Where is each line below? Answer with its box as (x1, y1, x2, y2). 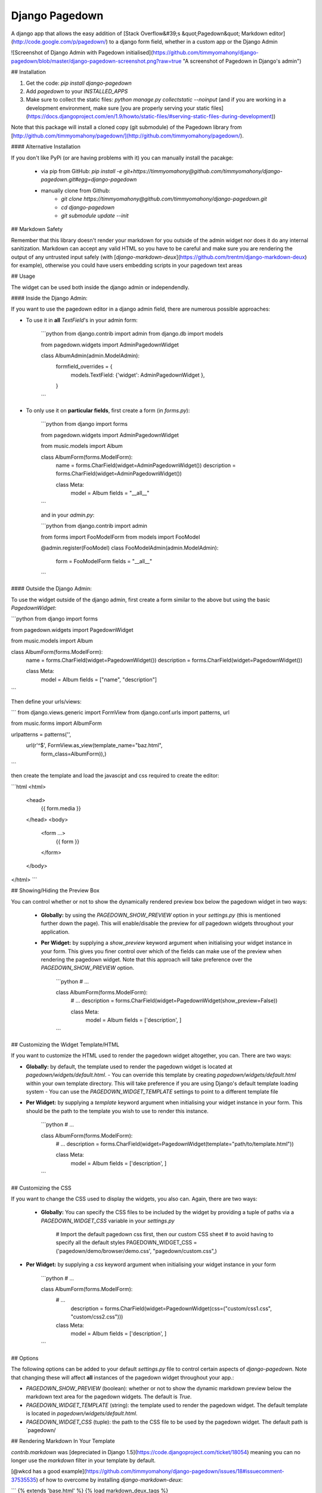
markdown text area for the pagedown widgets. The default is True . (26, 1393, 192, 1400)
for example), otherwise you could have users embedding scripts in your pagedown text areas (11, 262, 243, 269)
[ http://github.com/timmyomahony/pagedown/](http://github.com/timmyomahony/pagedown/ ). (11, 132, 244, 139)
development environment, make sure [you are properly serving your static (26, 105, 210, 112)
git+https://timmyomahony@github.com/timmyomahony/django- (123, 168, 283, 175)
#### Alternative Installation (11, 143, 80, 150)
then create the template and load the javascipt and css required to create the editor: (11, 772, 219, 779)
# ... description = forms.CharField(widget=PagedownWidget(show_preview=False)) (70, 997, 278, 1004)
